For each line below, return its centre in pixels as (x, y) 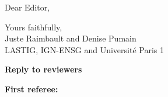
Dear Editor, (27, 7)
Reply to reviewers (43, 69)
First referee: (32, 89)
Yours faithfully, (34, 27)
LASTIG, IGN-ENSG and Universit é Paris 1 (84, 49)
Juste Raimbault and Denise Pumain (71, 38)
